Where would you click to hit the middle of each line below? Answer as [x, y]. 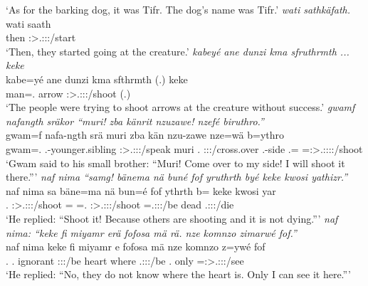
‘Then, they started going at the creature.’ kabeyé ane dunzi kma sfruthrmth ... [178, 51]
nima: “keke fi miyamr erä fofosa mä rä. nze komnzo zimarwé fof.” [151, 232]
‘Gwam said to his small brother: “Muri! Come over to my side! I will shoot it [175, 163]
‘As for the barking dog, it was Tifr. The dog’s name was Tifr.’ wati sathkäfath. [178, 9]
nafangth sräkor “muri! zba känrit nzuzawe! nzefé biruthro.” [135, 121]
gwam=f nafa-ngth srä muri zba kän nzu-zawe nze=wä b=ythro [145, 135]
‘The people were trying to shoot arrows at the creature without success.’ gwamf [180, 107]
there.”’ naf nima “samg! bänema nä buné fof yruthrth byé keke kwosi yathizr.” [177, 177]
